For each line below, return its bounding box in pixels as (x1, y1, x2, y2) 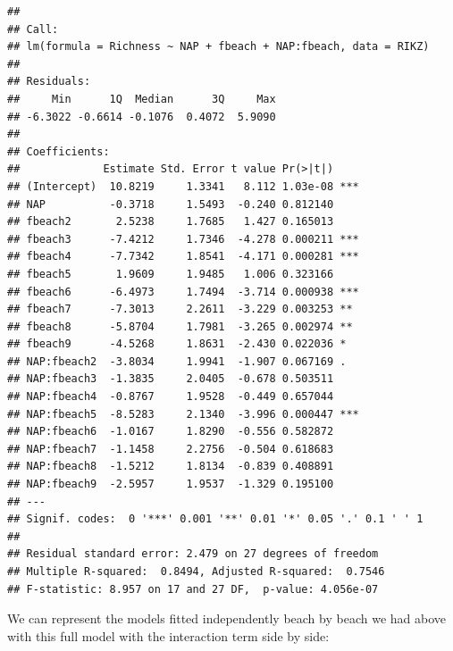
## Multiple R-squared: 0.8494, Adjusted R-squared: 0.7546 (7, 565, 385, 578)
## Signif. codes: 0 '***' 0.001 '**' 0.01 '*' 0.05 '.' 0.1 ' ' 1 (7, 513, 424, 526)
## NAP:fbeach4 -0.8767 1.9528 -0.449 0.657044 (7, 390, 334, 404)
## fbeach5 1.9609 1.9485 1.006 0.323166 (7, 267, 334, 280)
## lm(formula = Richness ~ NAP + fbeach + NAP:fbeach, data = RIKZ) (7, 40, 430, 54)
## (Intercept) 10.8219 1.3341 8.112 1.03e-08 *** (7, 179, 359, 193)
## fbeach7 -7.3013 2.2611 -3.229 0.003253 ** (7, 303, 353, 316)
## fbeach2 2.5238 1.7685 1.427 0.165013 (7, 215, 334, 229)
